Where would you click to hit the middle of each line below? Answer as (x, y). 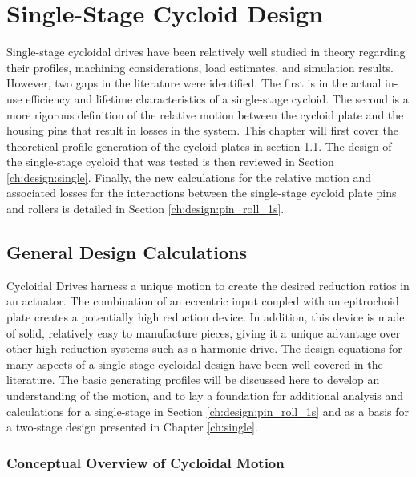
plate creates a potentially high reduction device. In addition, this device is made (206, 317)
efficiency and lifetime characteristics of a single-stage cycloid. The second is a (217, 98)
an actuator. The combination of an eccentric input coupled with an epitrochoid (203, 301)
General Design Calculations (127, 252)
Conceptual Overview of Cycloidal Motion (145, 462)
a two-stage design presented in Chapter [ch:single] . (132, 427)
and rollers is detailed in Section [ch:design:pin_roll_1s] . (145, 209)
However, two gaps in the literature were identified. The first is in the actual (194, 83)
